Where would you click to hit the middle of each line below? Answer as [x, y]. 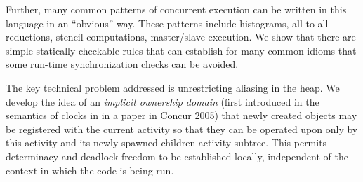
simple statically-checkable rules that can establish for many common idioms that [181, 50]
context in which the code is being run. [90, 170]
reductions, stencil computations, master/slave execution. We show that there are [181, 37]
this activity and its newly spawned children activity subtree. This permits [166, 142]
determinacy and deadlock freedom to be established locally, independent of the [177, 156]
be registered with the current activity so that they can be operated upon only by [182, 128]
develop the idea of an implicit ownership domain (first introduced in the [163, 101]
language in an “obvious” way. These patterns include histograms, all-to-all [167, 23]
